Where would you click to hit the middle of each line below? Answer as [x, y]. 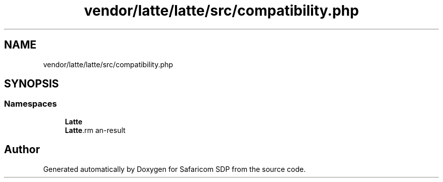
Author [22, 150]
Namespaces [31, 104]
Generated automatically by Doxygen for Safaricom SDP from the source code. [174, 169]
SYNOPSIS [32, 84]
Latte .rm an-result [95, 130]
